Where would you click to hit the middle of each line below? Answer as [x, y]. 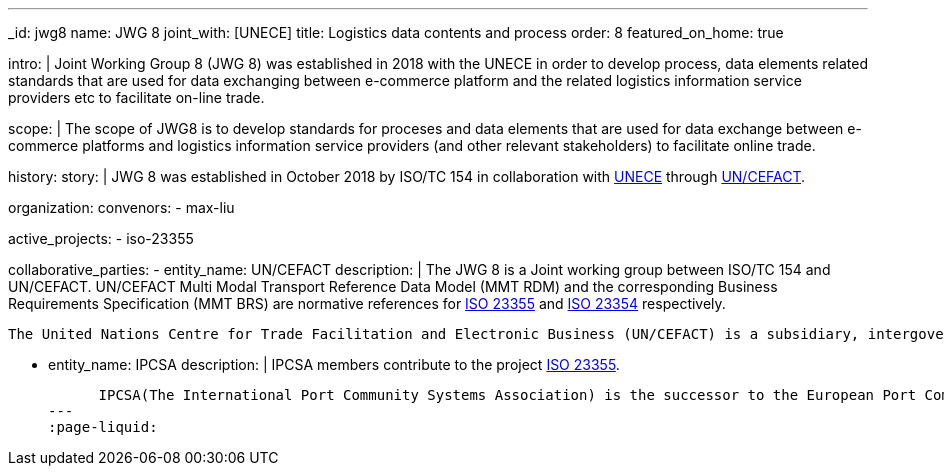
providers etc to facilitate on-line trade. [136, 97]
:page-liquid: [103, 427]
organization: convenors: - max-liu [121, 207]
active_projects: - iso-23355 [101, 238]
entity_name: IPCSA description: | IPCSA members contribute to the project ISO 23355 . [334, 364]
